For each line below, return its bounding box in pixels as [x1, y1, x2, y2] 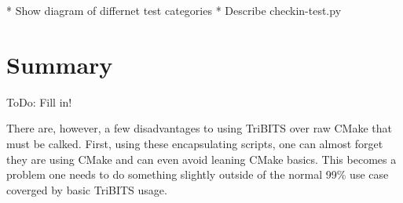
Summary [6, 48, 113, 80]
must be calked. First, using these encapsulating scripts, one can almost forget [6, 135, 383, 151]
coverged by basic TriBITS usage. [6, 181, 167, 198]
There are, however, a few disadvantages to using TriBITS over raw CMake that [6, 120, 392, 136]
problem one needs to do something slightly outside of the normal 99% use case [6, 166, 389, 183]
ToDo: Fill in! [6, 93, 72, 110]
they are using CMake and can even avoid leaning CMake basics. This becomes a [6, 150, 397, 167]
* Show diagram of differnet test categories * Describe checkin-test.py [6, 2, 342, 18]
